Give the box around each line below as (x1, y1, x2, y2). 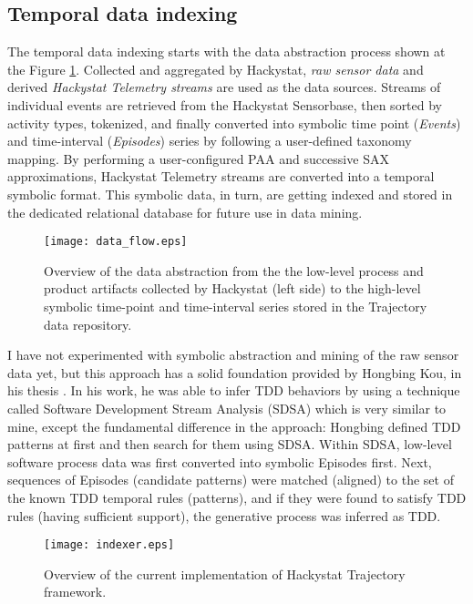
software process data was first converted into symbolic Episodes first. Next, (7, 452, 432, 471)
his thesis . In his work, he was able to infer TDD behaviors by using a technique (7, 381, 460, 400)
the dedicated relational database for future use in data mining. (7, 202, 363, 221)
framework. (44, 582, 107, 601)
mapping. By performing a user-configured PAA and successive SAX (7, 148, 389, 168)
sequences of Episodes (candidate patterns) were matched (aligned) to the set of (7, 470, 454, 489)
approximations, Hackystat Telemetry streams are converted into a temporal (7, 167, 435, 186)
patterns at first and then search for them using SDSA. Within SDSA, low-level (7, 435, 452, 454)
